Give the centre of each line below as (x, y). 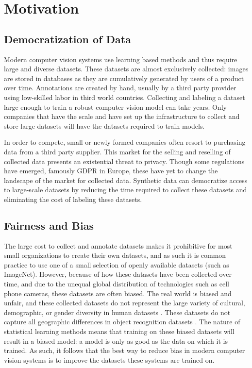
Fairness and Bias (49, 225)
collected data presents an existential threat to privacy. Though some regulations (124, 161)
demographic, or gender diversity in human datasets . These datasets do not (117, 312)
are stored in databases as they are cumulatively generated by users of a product (124, 78)
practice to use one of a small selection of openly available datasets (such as (117, 264)
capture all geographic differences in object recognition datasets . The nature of (122, 322)
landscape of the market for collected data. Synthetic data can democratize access (126, 180)
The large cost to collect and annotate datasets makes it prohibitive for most (118, 245)
